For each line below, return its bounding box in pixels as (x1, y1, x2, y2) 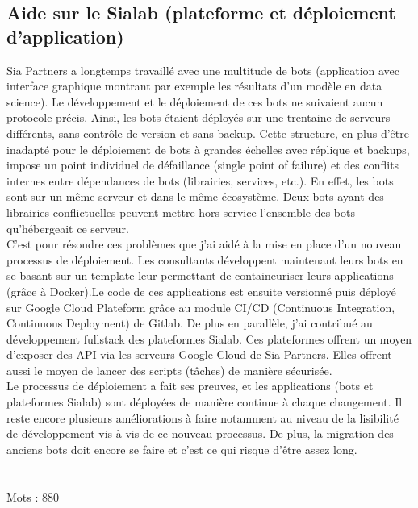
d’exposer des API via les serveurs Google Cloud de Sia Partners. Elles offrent (6, 346, 392, 363)
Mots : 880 (6, 488, 60, 505)
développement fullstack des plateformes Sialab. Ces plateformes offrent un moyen (6, 330, 412, 347)
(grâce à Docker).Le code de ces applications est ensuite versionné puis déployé (6, 282, 396, 299)
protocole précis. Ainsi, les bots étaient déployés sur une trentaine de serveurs (6, 109, 391, 126)
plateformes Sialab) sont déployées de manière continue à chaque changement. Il (6, 393, 403, 410)
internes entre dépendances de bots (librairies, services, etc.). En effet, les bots (6, 172, 394, 189)
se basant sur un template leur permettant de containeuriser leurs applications (6, 267, 394, 284)
